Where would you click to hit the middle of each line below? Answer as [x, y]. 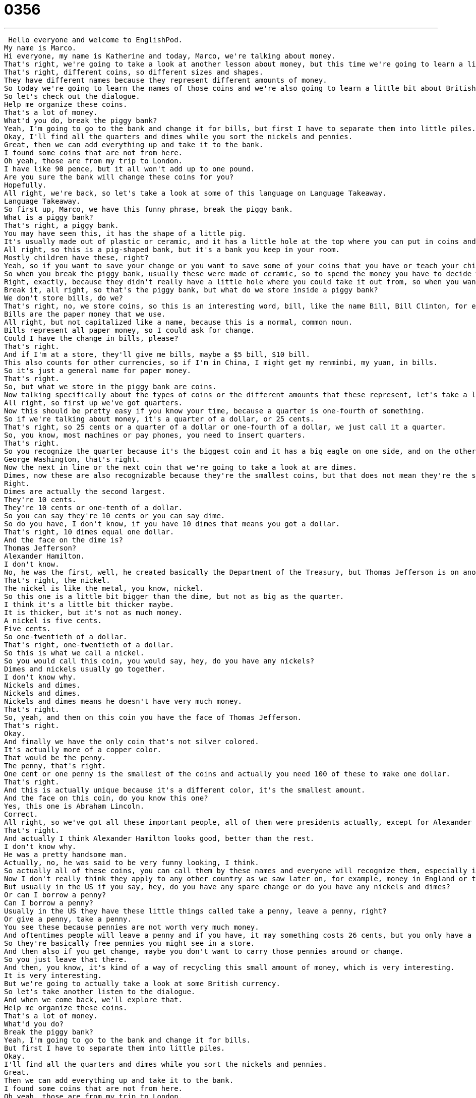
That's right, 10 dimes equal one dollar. [89, 532]
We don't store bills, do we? [64, 298]
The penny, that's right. [55, 766]
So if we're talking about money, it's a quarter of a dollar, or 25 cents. [159, 419]
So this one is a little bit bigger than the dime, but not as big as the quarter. [174, 596]
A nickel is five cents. [53, 620]
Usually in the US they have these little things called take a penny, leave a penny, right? [195, 911]
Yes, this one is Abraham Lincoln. [74, 806]
